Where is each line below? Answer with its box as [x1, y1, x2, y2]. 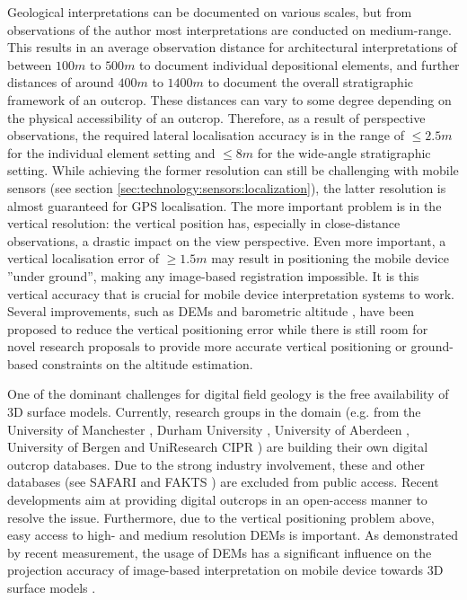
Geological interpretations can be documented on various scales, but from [7, 3, 412, 21]
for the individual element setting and [7, 143, 216, 162]
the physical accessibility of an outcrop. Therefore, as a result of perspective [7, 108, 426, 127]
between [7, 55, 52, 74]
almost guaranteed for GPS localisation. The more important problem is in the [7, 196, 442, 215]
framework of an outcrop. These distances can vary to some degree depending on [7, 90, 452, 109]
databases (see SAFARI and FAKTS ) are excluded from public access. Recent [7, 472, 439, 491]
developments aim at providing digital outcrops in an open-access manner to [7, 490, 427, 509]
